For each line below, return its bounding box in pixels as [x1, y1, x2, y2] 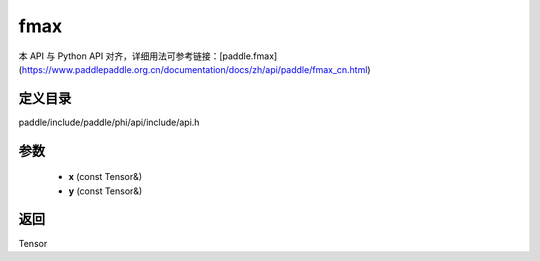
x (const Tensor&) [68, 171, 143, 183]
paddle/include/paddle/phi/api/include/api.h [18, 116, 200, 128]
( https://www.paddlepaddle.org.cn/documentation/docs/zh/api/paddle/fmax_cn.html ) [18, 63, 371, 75]
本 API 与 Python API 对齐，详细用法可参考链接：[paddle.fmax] [18, 50, 278, 62]
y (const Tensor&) [68, 185, 143, 197]
